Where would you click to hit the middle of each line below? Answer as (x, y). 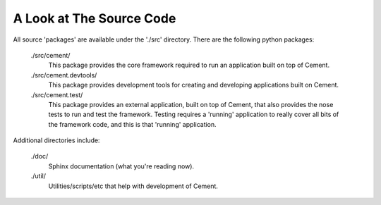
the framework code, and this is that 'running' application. (132, 124)
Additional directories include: (56, 140)
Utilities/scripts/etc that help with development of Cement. (133, 186)
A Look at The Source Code (95, 18)
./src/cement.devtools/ (64, 75)
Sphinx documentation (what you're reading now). (121, 166)
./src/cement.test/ (57, 94)
